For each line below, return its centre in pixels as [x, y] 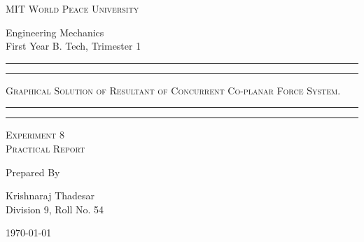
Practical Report [45, 148]
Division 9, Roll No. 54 [55, 209]
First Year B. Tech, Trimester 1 [73, 46]
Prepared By [33, 172]
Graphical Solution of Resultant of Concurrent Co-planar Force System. [173, 90]
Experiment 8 [35, 135]
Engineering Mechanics [55, 32]
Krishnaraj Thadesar [50, 195]
